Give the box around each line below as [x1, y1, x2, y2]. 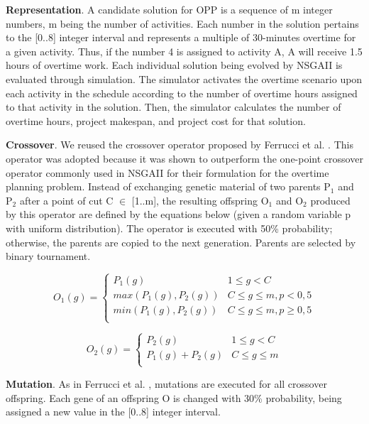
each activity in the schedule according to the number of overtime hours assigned [6, 85, 358, 100]
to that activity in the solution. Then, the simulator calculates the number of [6, 99, 341, 114]
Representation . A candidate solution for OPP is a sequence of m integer [6, 2, 333, 16]
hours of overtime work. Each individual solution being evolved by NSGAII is [6, 58, 343, 72]
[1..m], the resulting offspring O [131, 192, 269, 207]
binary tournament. [6, 249, 91, 263]
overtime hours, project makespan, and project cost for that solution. [6, 113, 306, 128]
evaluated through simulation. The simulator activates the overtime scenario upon [6, 71, 363, 86]
